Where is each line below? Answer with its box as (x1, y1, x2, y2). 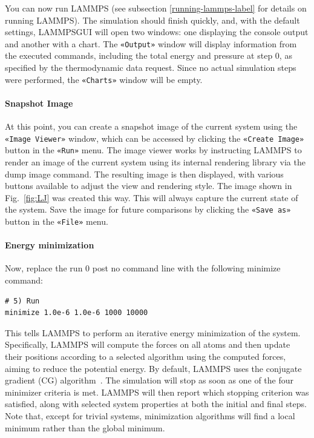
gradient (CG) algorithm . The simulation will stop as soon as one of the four (5, 374, 293, 387)
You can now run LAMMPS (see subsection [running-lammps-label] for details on (5, 2, 307, 14)
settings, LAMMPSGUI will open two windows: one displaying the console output (5, 25, 309, 38)
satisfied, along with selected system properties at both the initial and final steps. (5, 397, 307, 410)
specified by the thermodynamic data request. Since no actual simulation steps (5, 61, 296, 74)
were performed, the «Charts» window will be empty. (5, 73, 203, 85)
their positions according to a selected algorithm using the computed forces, (5, 350, 286, 363)
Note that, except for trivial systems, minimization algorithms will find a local (5, 410, 295, 422)
